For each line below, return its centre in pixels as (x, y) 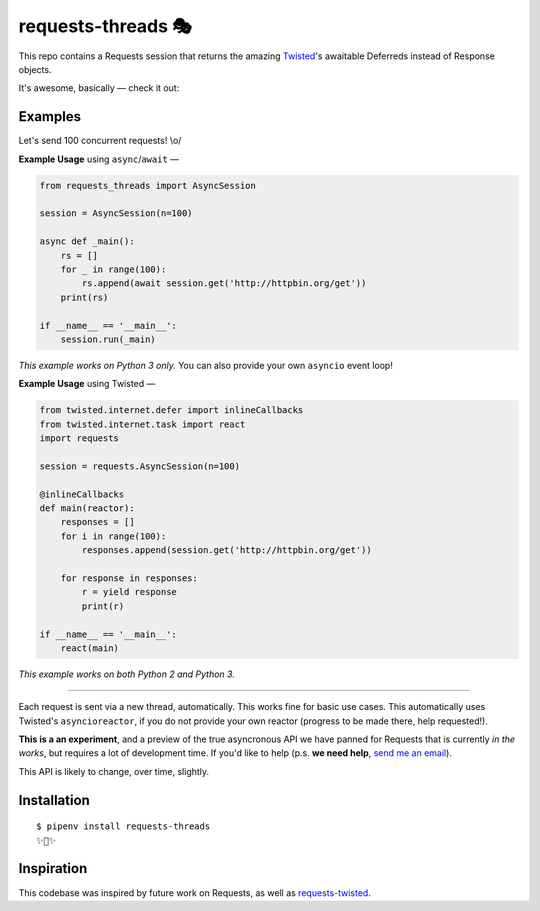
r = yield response (129, 592)
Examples (50, 116)
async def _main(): (87, 241)
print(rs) (84, 297)
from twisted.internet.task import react (142, 424)
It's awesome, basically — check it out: (99, 88)
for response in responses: (129, 578)
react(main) (90, 648)
